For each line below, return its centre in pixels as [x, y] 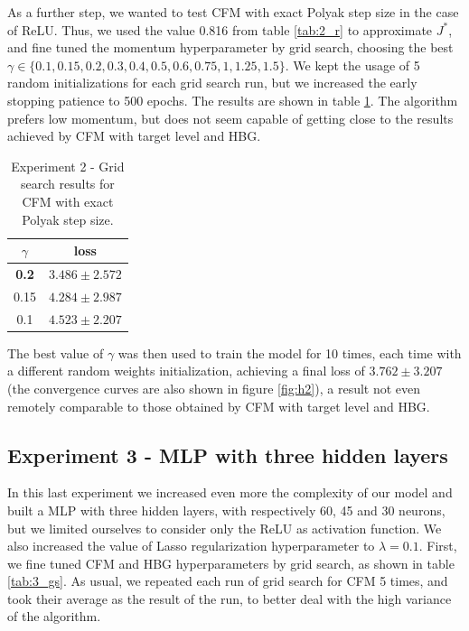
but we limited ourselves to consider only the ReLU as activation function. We [225, 528]
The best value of [56, 353]
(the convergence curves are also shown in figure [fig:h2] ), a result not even [214, 388]
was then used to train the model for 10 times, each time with [290, 353]
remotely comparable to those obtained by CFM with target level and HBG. [219, 406]
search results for [68, 184]
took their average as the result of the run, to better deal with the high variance [230, 598]
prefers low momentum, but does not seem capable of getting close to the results [230, 118]
